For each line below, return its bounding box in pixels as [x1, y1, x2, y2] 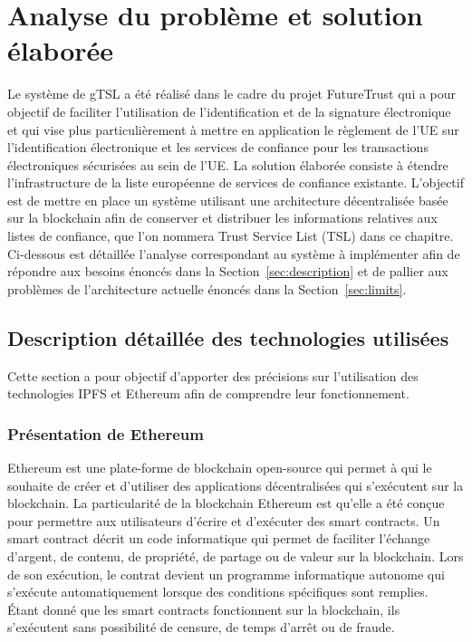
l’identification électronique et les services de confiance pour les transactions [7, 138, 429, 157]
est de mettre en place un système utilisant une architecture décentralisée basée [7, 190, 448, 209]
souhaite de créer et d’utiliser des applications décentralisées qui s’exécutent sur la [7, 475, 464, 494]
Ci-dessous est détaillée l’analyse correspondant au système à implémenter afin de [7, 244, 460, 263]
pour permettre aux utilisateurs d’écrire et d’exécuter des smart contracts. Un [7, 511, 440, 530]
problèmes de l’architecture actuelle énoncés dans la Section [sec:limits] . [7, 279, 407, 298]
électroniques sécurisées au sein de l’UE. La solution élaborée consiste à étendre [7, 155, 448, 174]
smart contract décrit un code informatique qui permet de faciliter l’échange [7, 529, 430, 548]
